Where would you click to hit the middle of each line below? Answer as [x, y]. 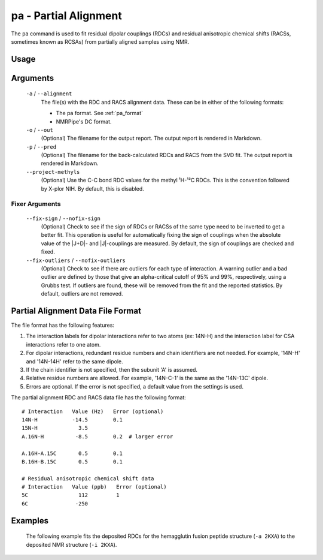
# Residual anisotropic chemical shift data [88, 478]
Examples [30, 521]
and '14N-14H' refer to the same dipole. [75, 361]
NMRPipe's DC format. [84, 121]
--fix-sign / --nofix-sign [63, 218]
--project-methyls [53, 172]
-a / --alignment [49, 94]
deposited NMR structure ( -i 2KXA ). [71, 544]
